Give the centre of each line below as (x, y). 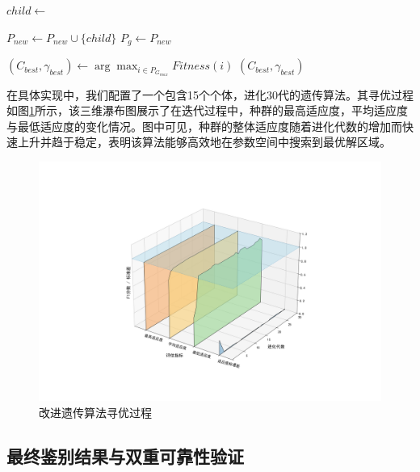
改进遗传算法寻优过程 (95, 413)
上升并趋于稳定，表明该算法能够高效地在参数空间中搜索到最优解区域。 (204, 142)
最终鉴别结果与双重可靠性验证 (125, 456)
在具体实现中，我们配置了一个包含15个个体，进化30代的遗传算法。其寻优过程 (210, 94)
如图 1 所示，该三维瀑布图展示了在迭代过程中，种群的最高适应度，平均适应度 (207, 110)
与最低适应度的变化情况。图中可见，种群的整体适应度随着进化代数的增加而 (204, 126)
